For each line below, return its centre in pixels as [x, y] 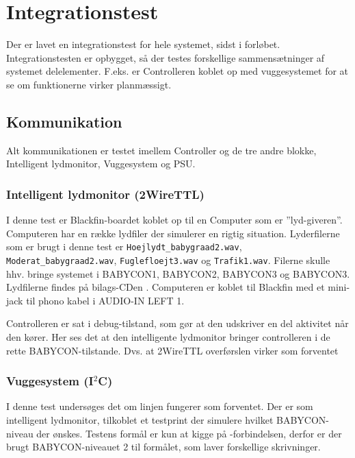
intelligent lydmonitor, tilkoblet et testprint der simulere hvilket [140, 419]
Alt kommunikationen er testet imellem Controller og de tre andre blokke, [161, 150]
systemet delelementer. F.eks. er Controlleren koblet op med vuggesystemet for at [177, 71]
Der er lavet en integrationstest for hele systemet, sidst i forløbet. [143, 44]
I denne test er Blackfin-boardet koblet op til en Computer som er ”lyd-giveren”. [174, 220]
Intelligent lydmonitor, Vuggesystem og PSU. [101, 164]
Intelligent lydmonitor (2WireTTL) [105, 194]
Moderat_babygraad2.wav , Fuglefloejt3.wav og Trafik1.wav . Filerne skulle [168, 260]
